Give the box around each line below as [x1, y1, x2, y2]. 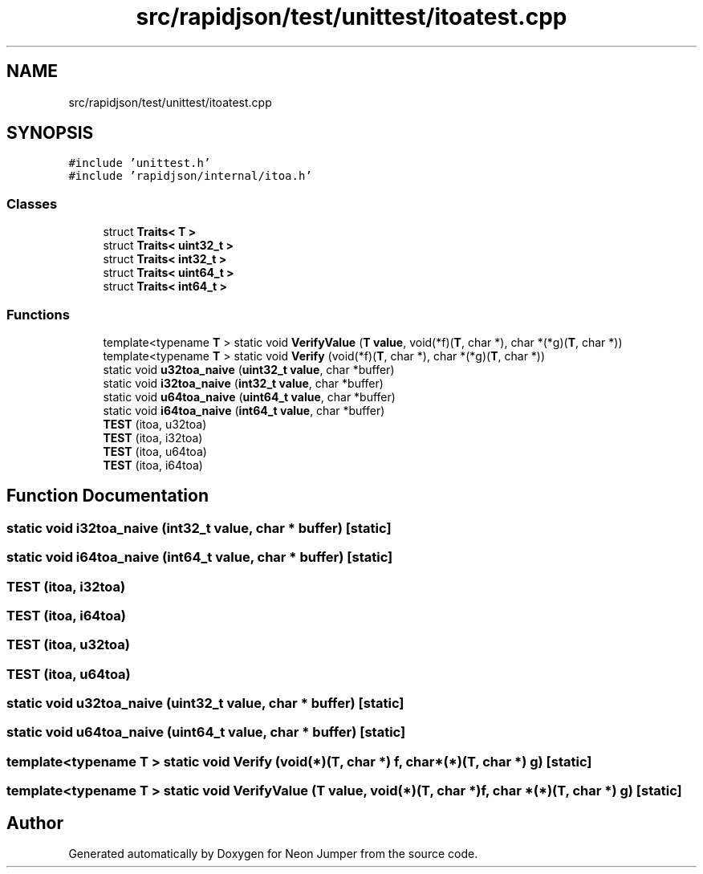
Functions [6, 306, 70, 323]
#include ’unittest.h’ [68, 157, 211, 170]
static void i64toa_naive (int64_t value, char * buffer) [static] [6, 549, 393, 566]
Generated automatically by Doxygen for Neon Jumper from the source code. [68, 847, 478, 860]
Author [6, 812, 63, 833]
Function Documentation [6, 486, 209, 506]
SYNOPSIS [6, 123, 94, 144]
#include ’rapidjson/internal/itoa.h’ [68, 169, 312, 183]
